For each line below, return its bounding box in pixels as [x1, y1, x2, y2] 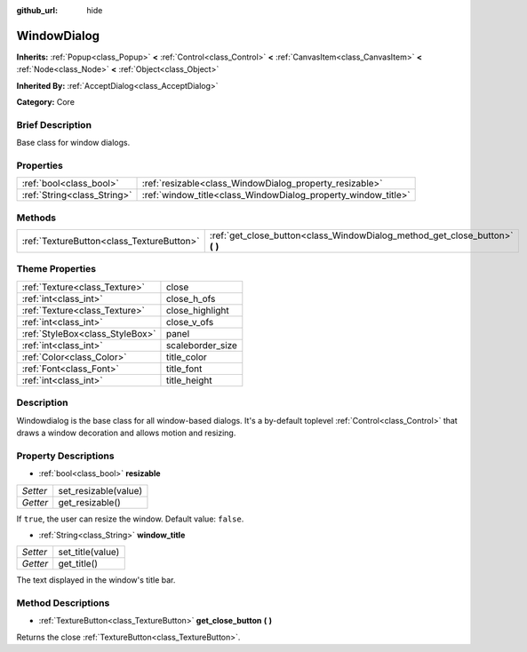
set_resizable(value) [58, 484, 143, 497]
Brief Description [16, 118, 92, 131]
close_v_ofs [165, 315, 214, 328]
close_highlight [165, 304, 230, 316]
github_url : [16, 5, 58, 15]
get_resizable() [58, 496, 122, 508]
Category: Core [16, 97, 76, 107]
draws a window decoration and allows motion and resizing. [16, 427, 236, 438]
